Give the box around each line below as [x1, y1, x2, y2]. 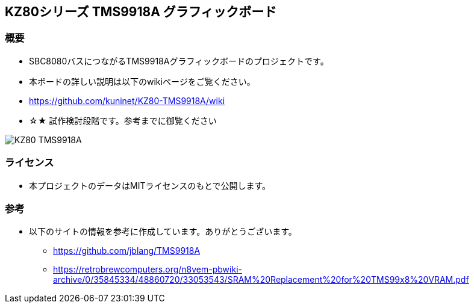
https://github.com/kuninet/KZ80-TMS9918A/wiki [29, 95, 225, 106]
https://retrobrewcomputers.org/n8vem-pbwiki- [53, 264, 242, 275]
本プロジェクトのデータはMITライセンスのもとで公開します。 [29, 180, 271, 191]
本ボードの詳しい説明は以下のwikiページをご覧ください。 [29, 76, 255, 87]
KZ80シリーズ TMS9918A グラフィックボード [5, 4, 277, 19]
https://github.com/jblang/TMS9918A [53, 245, 201, 256]
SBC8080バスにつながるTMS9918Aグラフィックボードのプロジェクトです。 [29, 55, 329, 66]
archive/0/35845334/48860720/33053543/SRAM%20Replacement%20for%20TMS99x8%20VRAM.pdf [53, 274, 469, 285]
